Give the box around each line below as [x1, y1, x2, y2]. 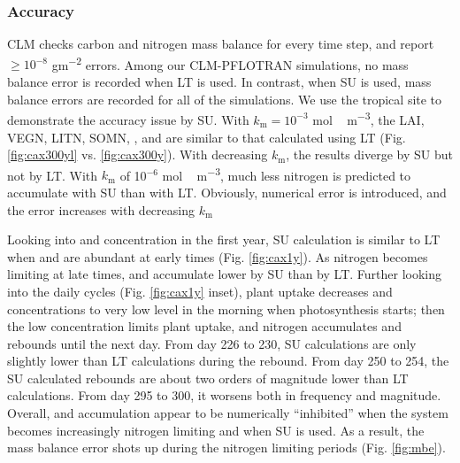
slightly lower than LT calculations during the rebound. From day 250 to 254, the [7, 351, 449, 370]
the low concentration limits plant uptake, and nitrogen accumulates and [7, 317, 402, 336]
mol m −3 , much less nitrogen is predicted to [162, 163, 411, 184]
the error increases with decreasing [7, 200, 195, 219]
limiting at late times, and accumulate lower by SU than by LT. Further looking [7, 265, 441, 283]
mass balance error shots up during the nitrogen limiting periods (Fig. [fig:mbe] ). [7, 438, 446, 457]
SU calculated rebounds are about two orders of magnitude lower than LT [7, 368, 409, 387]
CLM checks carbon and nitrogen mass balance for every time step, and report [7, 35, 434, 53]
